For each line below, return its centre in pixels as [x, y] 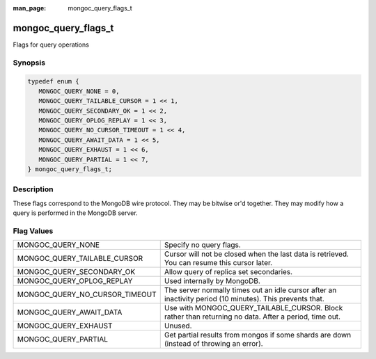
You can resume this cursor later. [218, 263]
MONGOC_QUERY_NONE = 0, [79, 91]
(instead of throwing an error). [214, 344]
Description [33, 189]
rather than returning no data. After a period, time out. [252, 317]
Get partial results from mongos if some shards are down [258, 335]
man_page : [30, 8]
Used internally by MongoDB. [212, 281]
